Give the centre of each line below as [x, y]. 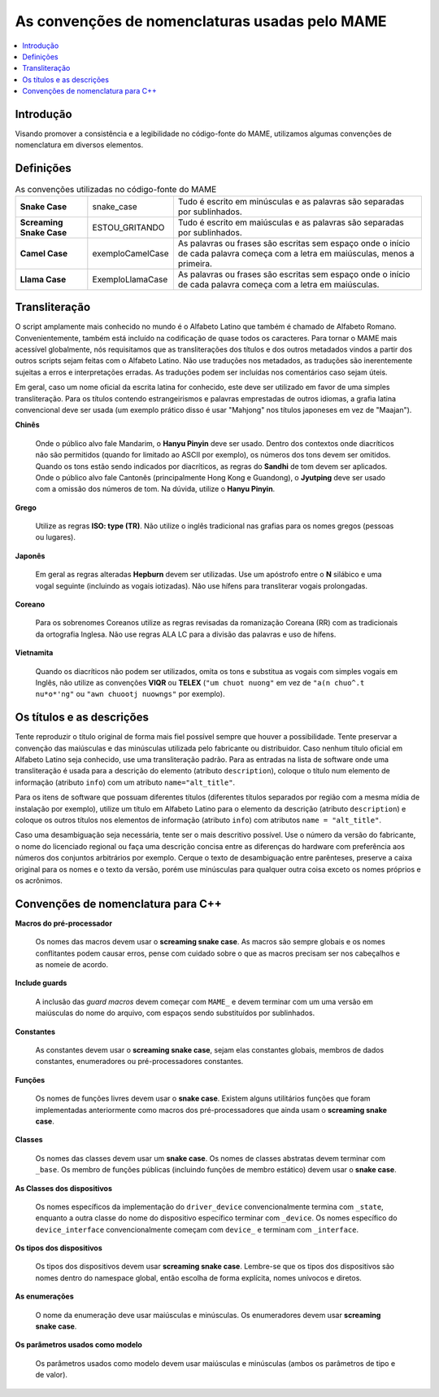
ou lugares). [56, 537]
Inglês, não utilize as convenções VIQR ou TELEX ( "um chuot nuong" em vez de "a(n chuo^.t [200, 682]
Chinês [27, 425]
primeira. [195, 263]
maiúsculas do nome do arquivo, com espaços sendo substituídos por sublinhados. [175, 1013]
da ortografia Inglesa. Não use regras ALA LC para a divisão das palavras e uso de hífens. [186, 634]
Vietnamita [34, 653]
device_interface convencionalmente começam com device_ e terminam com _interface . [197, 1229]
